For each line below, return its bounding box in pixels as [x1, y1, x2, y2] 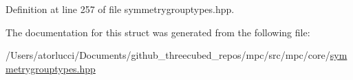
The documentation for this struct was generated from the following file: [6, 25, 310, 39]
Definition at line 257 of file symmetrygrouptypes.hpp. [6, 2, 235, 16]
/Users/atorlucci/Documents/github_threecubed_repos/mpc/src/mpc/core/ [6, 48, 330, 62]
